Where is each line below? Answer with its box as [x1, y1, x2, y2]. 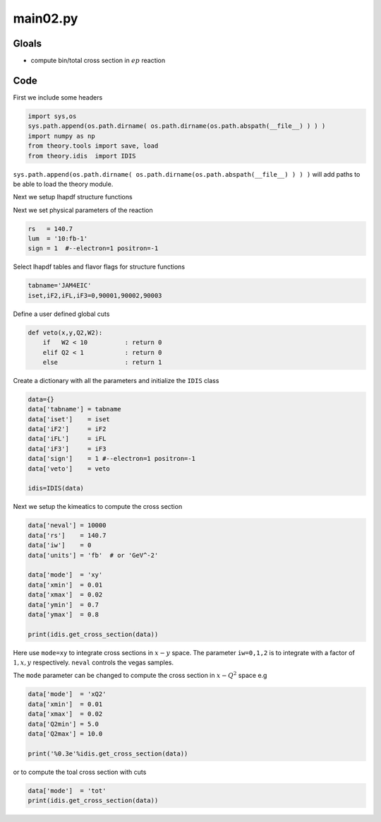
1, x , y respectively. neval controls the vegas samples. [13, 658, 174, 667]
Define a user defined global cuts [13, 310, 110, 318]
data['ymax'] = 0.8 [28, 610, 99, 618]
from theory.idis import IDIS [28, 152, 137, 160]
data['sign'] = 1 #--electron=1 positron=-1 [28, 454, 195, 463]
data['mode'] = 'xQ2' [28, 690, 107, 698]
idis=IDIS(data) [28, 484, 85, 493]
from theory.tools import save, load [28, 142, 159, 150]
